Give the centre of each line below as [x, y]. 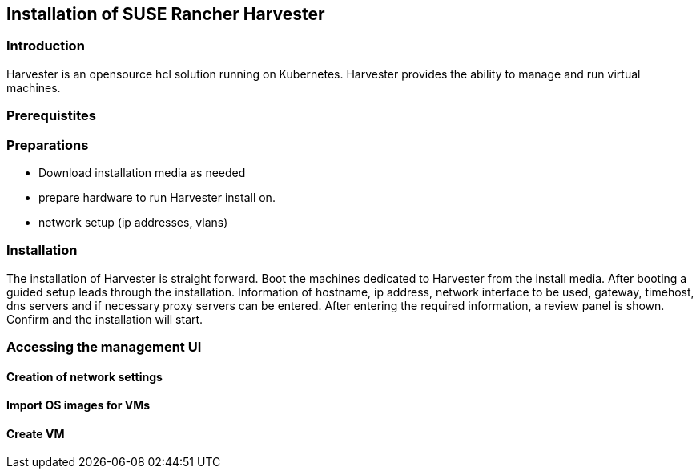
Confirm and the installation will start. [105, 319]
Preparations [48, 145]
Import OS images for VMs [78, 405]
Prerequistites [51, 116]
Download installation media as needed [142, 172]
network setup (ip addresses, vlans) [133, 222]
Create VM [36, 433]
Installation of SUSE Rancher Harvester [166, 14]
